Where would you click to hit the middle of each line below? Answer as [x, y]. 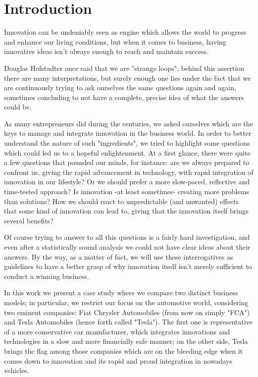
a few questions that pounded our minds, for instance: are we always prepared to [127, 162]
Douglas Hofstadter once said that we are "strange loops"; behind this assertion [124, 68]
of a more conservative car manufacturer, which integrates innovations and [117, 331]
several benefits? [29, 220]
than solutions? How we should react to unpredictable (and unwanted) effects [122, 201]
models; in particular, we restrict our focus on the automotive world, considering [126, 302]
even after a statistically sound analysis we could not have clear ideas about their [127, 247]
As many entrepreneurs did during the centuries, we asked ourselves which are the [129, 123]
